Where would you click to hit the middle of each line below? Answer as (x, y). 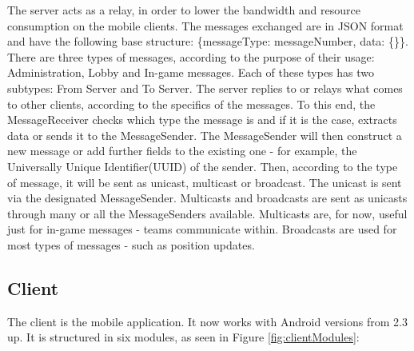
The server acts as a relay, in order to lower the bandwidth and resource (184, 10)
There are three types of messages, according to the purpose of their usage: (191, 56)
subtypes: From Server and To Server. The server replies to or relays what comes (205, 88)
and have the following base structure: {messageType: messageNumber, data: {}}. (208, 41)
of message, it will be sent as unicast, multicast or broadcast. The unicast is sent (205, 182)
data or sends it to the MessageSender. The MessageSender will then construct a (205, 135)
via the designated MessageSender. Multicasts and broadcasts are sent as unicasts (207, 198)
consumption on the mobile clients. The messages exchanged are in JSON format (205, 25)
